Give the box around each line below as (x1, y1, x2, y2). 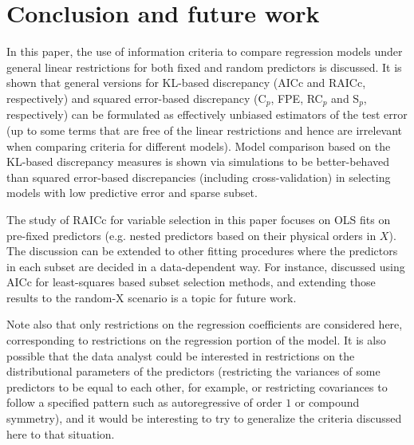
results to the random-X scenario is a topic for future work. (6, 289, 297, 305)
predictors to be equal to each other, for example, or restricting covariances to (6, 378, 388, 395)
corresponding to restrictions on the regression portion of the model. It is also (6, 332, 386, 349)
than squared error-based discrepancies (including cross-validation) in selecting (6, 168, 391, 185)
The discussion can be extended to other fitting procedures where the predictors (6, 242, 398, 259)
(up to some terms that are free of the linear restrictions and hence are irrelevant (6, 121, 403, 138)
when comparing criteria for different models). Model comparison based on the (6, 137, 391, 154)
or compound (294, 394, 360, 411)
